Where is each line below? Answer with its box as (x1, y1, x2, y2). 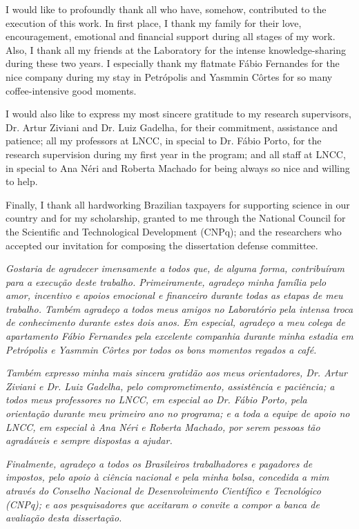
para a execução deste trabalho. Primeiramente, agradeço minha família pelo (6, 274, 327, 289)
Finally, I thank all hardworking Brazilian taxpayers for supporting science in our (6, 197, 350, 211)
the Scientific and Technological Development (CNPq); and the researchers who (6, 224, 342, 238)
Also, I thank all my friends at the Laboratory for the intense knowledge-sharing (6, 42, 347, 57)
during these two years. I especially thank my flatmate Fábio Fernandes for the (6, 56, 340, 70)
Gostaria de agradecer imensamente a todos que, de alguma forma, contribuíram (6, 261, 345, 276)
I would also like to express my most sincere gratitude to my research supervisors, (6, 106, 352, 121)
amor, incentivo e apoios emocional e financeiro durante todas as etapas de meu (6, 288, 343, 302)
